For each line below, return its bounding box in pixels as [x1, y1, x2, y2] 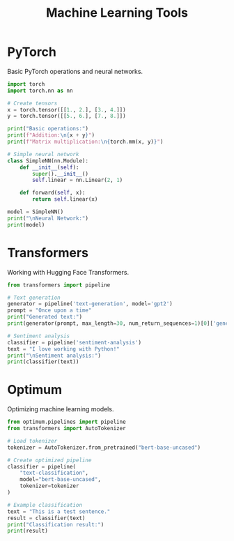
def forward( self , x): [19, 190, 86, 197]
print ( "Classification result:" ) [7, 521, 104, 528]
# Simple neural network [7, 151, 79, 158]
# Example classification [7, 501, 82, 508]
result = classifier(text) [7, 515, 86, 521]
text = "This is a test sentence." [7, 508, 111, 515]
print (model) [7, 221, 45, 228]
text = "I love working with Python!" [7, 345, 120, 353]
